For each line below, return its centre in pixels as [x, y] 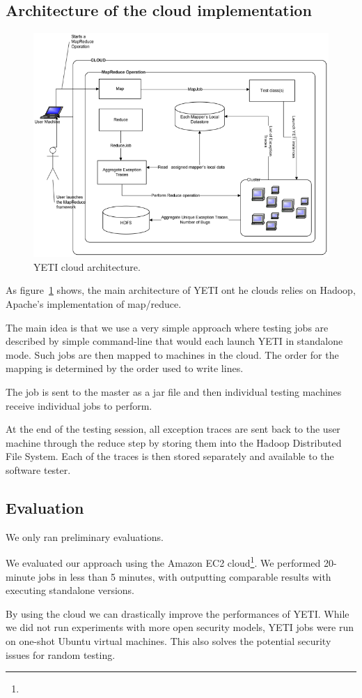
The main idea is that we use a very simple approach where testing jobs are [167, 327]
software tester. [38, 469]
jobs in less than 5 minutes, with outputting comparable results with [185, 576]
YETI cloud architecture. [87, 266]
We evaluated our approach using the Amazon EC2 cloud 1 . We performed [163, 562]
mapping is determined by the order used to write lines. [125, 368]
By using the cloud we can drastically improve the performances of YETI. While [178, 613]
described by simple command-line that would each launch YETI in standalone [174, 341]
